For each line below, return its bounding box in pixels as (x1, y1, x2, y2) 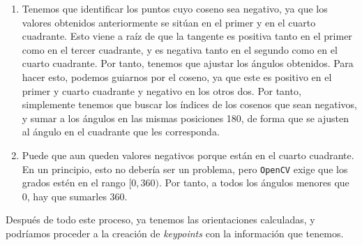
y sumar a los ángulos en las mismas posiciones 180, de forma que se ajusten (22, 110, 349, 125)
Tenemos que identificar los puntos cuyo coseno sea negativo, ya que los (22, 1, 328, 15)
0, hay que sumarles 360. (22, 188, 128, 203)
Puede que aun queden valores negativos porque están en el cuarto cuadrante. (22, 147, 354, 162)
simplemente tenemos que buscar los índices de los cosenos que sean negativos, (22, 97, 358, 112)
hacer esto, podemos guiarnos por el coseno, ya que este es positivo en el (22, 69, 332, 84)
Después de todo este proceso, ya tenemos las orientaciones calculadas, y (6, 212, 315, 227)
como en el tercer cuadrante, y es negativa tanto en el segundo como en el (22, 42, 338, 57)
